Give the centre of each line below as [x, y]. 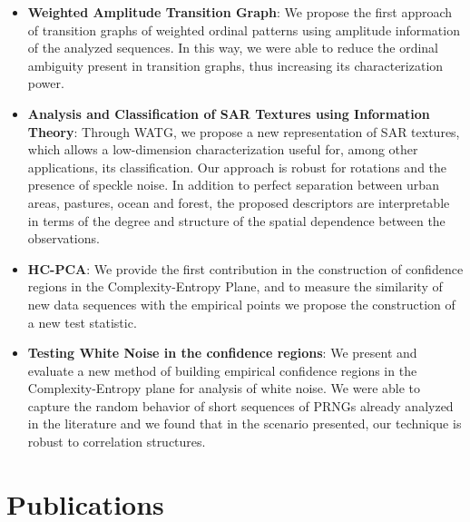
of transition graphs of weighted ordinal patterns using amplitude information [244, 30]
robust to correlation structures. [117, 442]
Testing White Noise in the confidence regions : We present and [222, 353]
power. [46, 83]
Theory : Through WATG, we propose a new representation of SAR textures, [244, 131]
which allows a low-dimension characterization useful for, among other [223, 149]
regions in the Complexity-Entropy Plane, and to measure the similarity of [235, 286]
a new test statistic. [82, 322]
